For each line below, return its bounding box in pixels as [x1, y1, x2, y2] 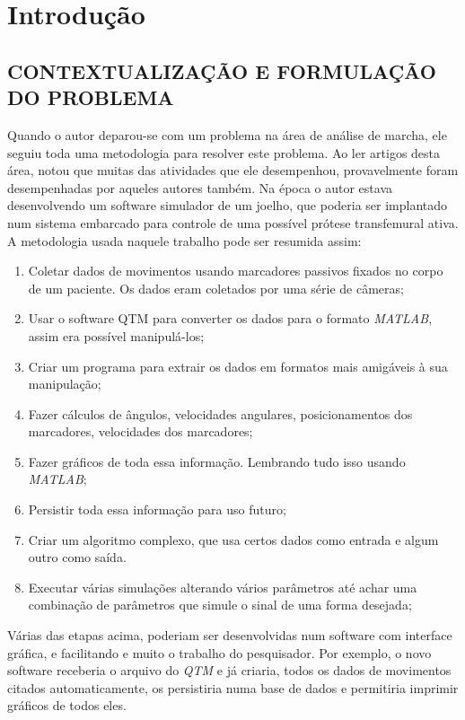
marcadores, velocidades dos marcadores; [28, 422, 253, 441]
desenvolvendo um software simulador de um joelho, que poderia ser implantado [7, 196, 448, 215]
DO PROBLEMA [7, 83, 174, 111]
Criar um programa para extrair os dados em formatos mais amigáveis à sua [28, 356, 448, 375]
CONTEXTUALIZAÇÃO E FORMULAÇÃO [7, 57, 436, 84]
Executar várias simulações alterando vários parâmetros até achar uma [28, 577, 417, 596]
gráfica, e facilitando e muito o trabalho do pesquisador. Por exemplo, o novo [7, 643, 432, 662]
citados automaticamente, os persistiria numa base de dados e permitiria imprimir [7, 678, 459, 697]
